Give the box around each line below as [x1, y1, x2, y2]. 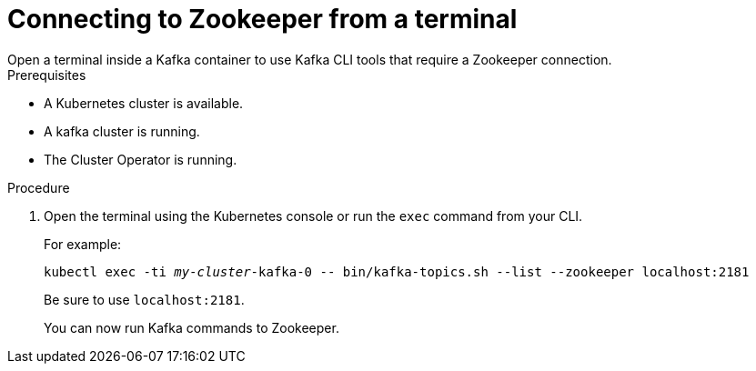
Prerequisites [7, 66, 86, 83]
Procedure [7, 179, 70, 196]
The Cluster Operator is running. [44, 151, 237, 167]
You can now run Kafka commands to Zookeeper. [44, 319, 339, 336]
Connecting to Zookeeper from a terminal [7, 4, 518, 35]
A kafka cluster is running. [44, 123, 200, 139]
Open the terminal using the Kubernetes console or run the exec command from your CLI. [44, 207, 583, 224]
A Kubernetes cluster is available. [44, 95, 244, 111]
